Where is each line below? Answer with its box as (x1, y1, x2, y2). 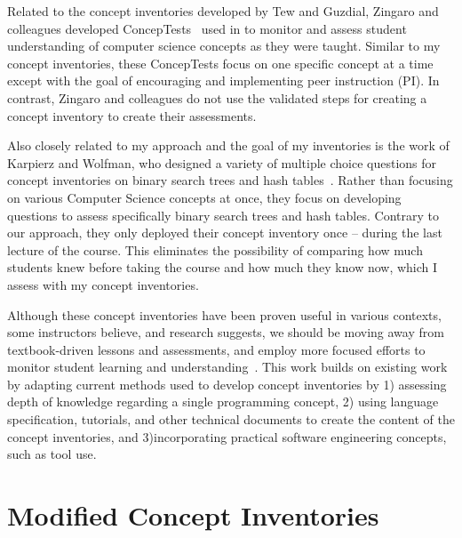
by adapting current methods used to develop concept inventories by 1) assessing (7, 374, 447, 393)
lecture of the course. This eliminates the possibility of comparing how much (7, 240, 423, 259)
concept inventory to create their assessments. (7, 106, 257, 124)
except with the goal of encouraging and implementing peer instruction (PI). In (7, 71, 440, 90)
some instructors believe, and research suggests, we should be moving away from (7, 323, 444, 341)
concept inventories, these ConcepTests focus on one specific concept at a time (7, 53, 434, 72)
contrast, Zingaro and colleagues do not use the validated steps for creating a (7, 88, 427, 107)
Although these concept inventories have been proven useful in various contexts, (7, 305, 442, 324)
